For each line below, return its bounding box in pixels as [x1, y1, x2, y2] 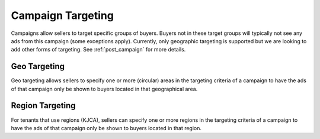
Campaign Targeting [11, 9, 114, 22]
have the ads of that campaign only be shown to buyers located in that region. [11, 124, 201, 131]
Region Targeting [11, 101, 76, 111]
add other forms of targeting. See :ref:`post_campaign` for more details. [11, 46, 186, 53]
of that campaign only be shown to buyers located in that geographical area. [11, 85, 198, 92]
